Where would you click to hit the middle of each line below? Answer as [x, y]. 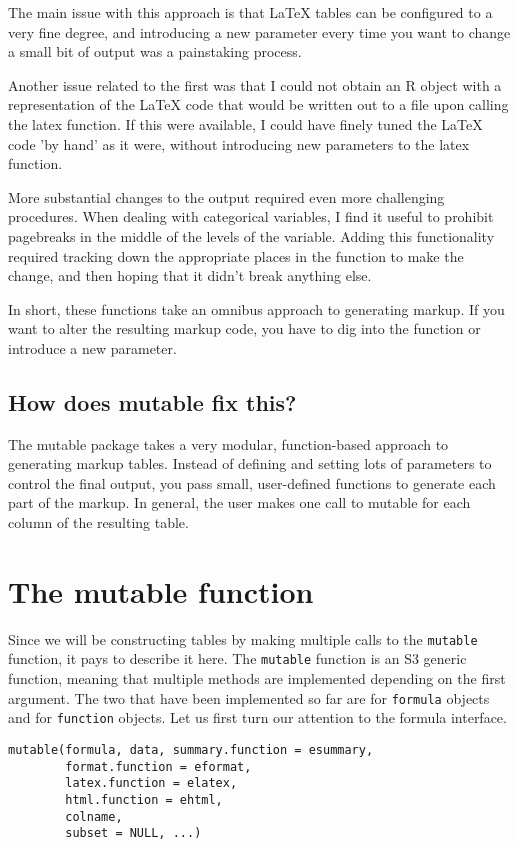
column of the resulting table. [98, 522]
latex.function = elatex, [151, 783]
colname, [94, 816]
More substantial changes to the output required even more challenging [226, 196]
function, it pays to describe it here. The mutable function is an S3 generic [237, 658]
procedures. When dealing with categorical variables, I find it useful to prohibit [251, 216]
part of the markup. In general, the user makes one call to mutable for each [239, 502]
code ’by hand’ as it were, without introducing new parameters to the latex [239, 143]
